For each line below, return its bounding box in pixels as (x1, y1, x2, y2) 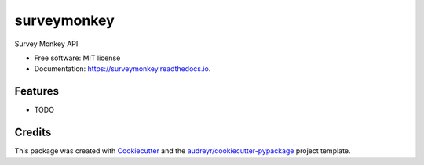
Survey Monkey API (14, 39, 79, 48)
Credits (14, 126, 52, 139)
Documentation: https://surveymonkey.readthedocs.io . (34, 64, 211, 74)
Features (14, 84, 59, 98)
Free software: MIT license (34, 53, 121, 63)
